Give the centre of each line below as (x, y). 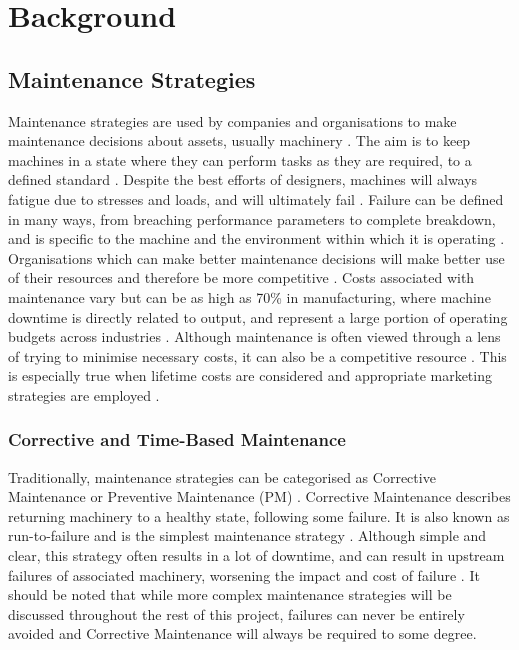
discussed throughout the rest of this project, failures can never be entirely (236, 613)
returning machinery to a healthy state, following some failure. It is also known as (259, 515)
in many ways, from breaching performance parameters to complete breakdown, (252, 218)
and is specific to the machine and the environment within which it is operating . (256, 238)
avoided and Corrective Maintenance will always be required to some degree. (242, 633)
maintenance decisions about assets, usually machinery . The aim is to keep (239, 140)
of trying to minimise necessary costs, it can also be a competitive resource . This (257, 355)
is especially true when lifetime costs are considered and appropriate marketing (250, 375)
